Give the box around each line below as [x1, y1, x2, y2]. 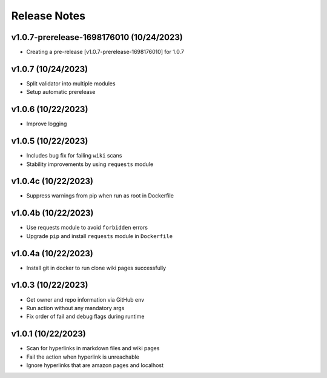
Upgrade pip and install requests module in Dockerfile [26, 232, 173, 239]
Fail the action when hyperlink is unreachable [26, 353, 139, 360]
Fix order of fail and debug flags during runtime [26, 313, 145, 320]
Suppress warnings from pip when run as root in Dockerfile [26, 192, 174, 199]
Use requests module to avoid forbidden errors [26, 224, 148, 231]
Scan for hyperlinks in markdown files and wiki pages [26, 345, 160, 352]
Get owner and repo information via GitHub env [26, 296, 145, 303]
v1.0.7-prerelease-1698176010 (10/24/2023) [11, 32, 183, 42]
